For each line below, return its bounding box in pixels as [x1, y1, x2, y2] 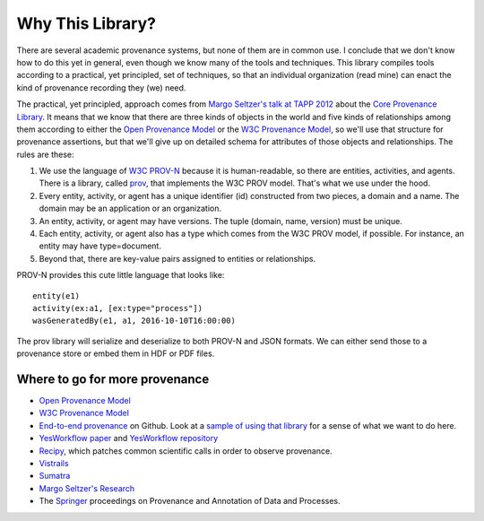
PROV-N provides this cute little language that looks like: [16, 270, 225, 281]
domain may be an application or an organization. [39, 203, 221, 214]
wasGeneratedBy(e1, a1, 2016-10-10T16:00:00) [32, 316, 237, 326]
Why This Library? [16, 13, 157, 33]
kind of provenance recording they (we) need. [16, 82, 186, 93]
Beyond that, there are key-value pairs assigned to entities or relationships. [39, 253, 316, 264]
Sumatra [39, 471, 71, 482]
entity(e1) [32, 291, 81, 300]
